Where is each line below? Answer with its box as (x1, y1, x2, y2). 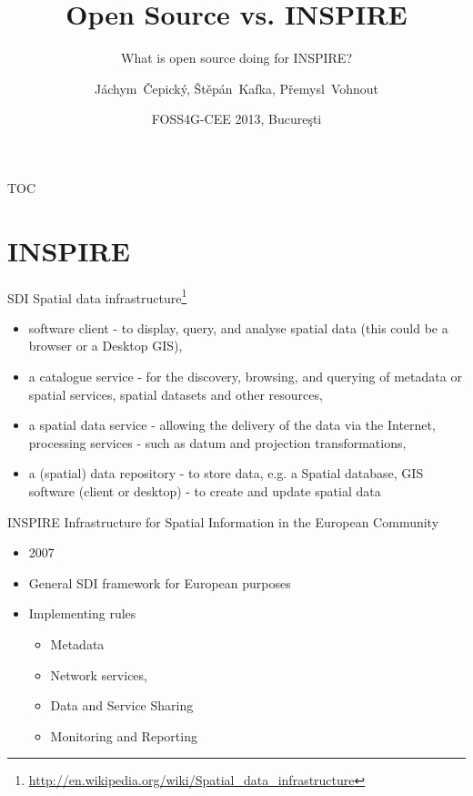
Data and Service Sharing (50, 696, 194, 715)
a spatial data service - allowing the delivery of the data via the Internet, (28, 415, 436, 434)
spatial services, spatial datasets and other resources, (28, 384, 323, 403)
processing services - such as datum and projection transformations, (28, 433, 407, 452)
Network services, (50, 665, 147, 684)
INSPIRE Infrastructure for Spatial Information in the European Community (7, 512, 439, 531)
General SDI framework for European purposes (28, 573, 291, 592)
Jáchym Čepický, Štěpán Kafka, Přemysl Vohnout (94, 78, 379, 97)
